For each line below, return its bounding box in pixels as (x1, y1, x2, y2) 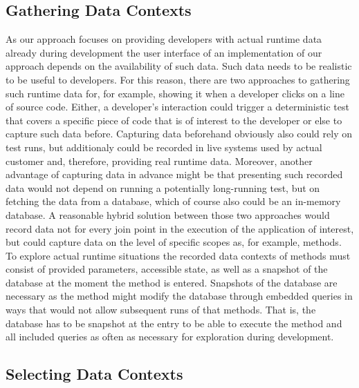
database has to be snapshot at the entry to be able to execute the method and (6, 316, 342, 330)
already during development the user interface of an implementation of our (6, 45, 322, 59)
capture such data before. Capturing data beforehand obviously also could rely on (6, 126, 352, 141)
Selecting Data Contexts (6, 363, 183, 385)
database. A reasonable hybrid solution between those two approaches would (6, 207, 330, 222)
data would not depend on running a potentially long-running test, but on (6, 180, 320, 195)
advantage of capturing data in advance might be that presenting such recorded (6, 167, 343, 182)
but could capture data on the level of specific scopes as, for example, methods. (6, 235, 342, 249)
